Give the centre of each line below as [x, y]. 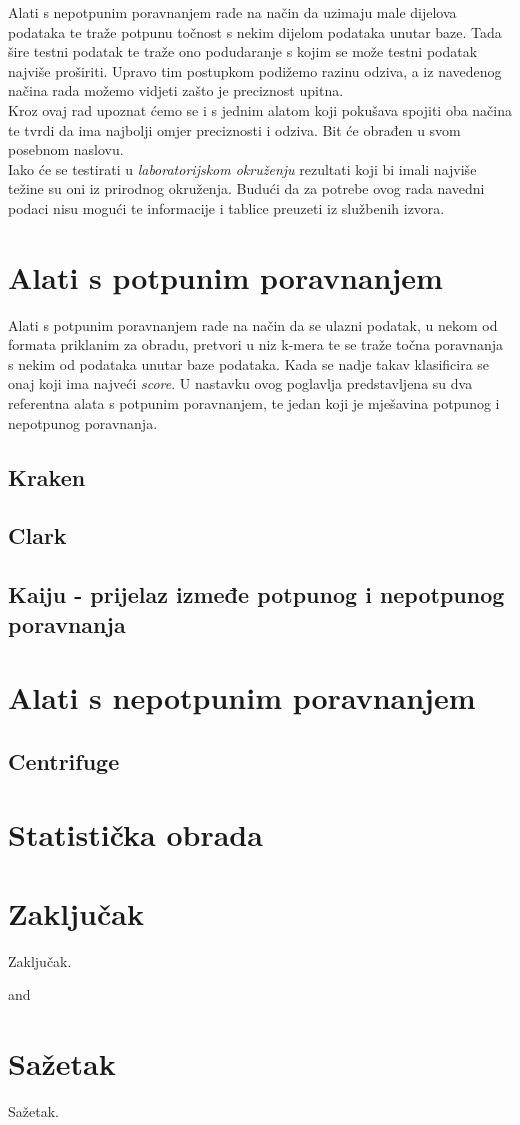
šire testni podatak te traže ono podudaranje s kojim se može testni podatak [243, 51]
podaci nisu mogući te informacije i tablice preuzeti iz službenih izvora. [226, 207]
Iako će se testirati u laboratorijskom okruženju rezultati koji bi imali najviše [242, 168]
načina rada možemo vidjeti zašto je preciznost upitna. [176, 90]
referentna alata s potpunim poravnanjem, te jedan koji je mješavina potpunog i [254, 403]
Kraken [47, 476]
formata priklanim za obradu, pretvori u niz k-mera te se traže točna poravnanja [256, 344]
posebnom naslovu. [66, 149]
